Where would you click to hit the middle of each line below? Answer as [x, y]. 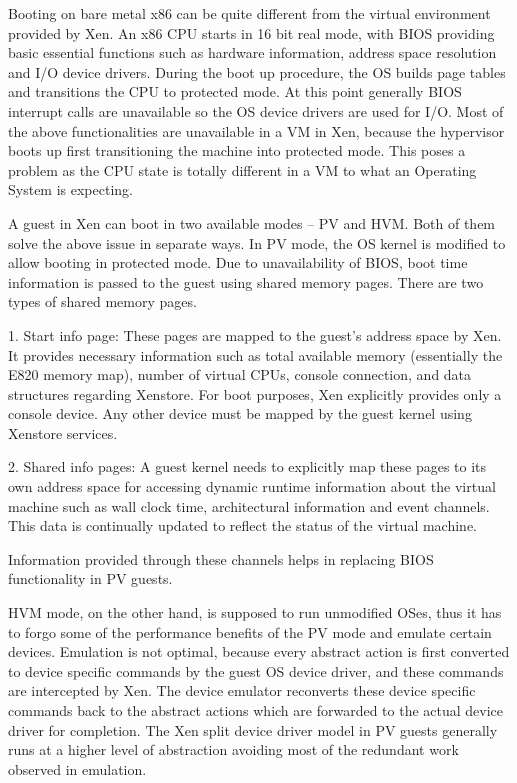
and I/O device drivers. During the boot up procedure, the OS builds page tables [257, 71]
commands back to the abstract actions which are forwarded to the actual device [256, 710]
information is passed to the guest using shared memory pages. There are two [246, 281]
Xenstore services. [63, 432]
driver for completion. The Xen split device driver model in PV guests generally [253, 729]
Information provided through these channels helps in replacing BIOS [221, 558]
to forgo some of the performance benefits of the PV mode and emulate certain [250, 631]
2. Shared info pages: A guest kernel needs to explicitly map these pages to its [247, 466]
